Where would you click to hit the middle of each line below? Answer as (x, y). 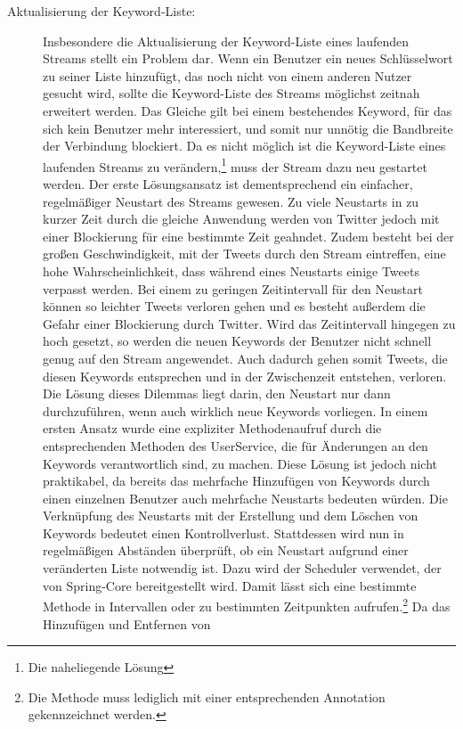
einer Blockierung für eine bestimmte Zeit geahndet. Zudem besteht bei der (248, 236)
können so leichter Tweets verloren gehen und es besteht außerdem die (234, 306)
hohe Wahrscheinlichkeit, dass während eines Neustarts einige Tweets (231, 270)
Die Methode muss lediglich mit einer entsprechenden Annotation (207, 696)
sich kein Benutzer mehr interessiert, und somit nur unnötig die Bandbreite (248, 128)
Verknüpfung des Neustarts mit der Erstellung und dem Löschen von (231, 516)
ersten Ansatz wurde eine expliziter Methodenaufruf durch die (212, 428)
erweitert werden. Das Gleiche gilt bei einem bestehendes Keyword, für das (248, 110)
